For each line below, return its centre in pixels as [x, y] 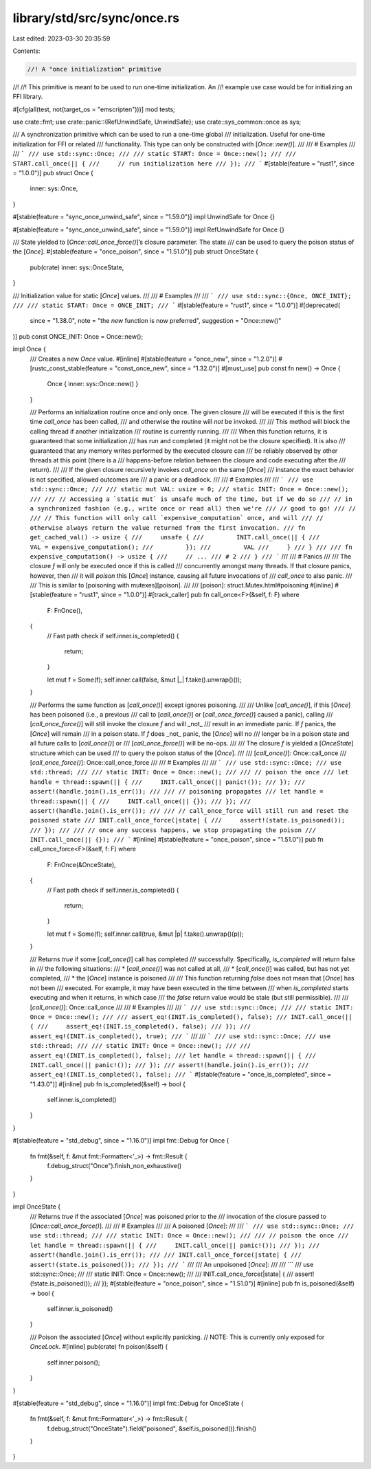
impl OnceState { [37, 1207]
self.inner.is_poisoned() [80, 1309]
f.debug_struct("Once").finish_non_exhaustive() [114, 1166]
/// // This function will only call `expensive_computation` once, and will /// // [177, 518]
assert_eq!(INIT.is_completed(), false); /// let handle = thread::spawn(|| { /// [173, 1055]
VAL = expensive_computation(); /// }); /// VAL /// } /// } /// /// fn [191, 547]
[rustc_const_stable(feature [69, 368]
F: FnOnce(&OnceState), [81, 864]
